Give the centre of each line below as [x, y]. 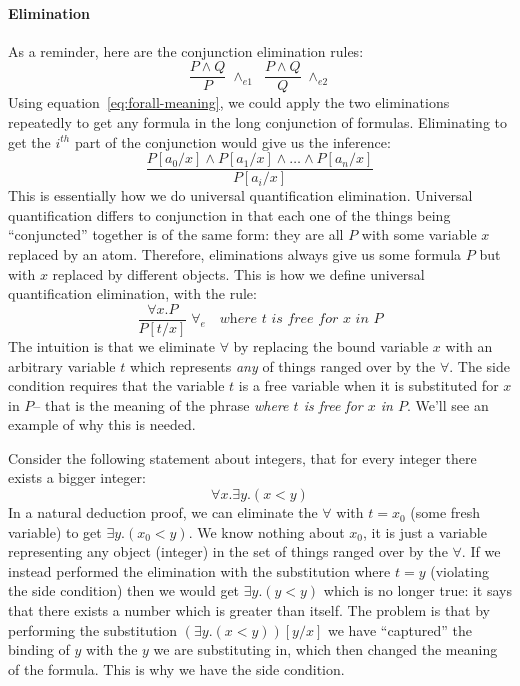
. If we [481, 551]
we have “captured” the [399, 629]
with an [469, 345]
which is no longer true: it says [417, 590]
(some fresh [445, 512]
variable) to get [55, 531]
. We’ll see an [447, 404]
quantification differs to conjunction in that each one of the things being [229, 214]
